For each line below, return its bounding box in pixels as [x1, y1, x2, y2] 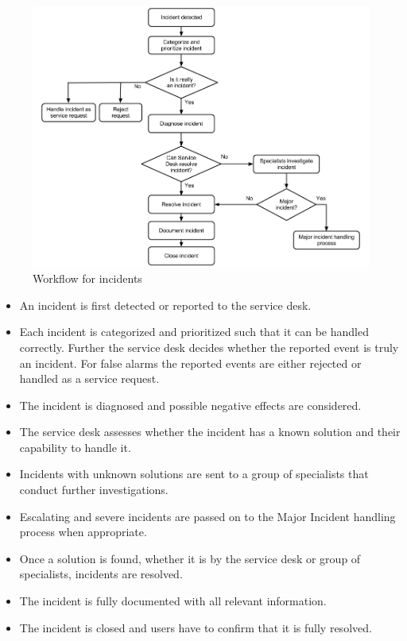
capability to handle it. [19, 438, 131, 455]
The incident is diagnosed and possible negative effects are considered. [19, 396, 362, 413]
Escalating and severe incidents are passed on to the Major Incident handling [19, 508, 396, 524]
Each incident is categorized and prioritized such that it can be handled [19, 323, 369, 340]
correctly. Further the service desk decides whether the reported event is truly [19, 338, 399, 355]
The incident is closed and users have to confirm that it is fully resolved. [19, 619, 372, 635]
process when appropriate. [19, 523, 147, 540]
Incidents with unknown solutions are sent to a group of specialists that [19, 465, 369, 482]
